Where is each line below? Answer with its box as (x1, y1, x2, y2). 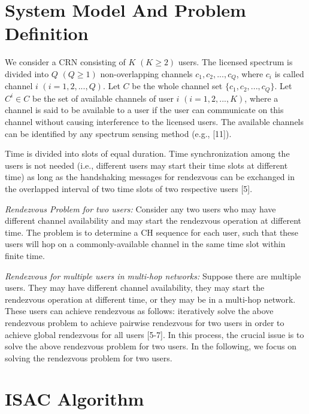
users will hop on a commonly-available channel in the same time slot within (5, 238, 286, 250)
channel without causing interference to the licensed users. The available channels (5, 115, 304, 127)
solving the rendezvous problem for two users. (5, 351, 172, 364)
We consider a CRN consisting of (5, 56, 126, 68)
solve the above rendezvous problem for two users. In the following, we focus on (5, 340, 297, 352)
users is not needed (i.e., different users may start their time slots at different (5, 159, 288, 171)
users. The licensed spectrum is (178, 56, 293, 68)
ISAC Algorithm (5, 386, 144, 411)
